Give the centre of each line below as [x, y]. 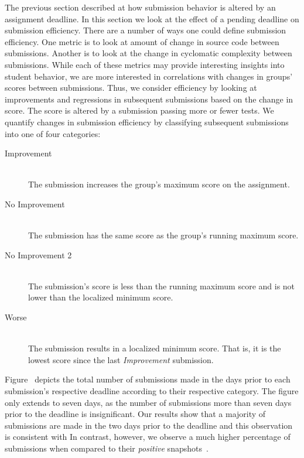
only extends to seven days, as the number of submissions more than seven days [148, 402]
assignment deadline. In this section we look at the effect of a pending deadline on [152, 18]
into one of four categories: [53, 133]
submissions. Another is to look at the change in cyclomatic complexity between [148, 53]
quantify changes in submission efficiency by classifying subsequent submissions [147, 122]
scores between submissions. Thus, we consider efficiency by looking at [131, 88]
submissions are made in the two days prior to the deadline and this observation [149, 425]
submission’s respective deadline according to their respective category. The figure [152, 391]
